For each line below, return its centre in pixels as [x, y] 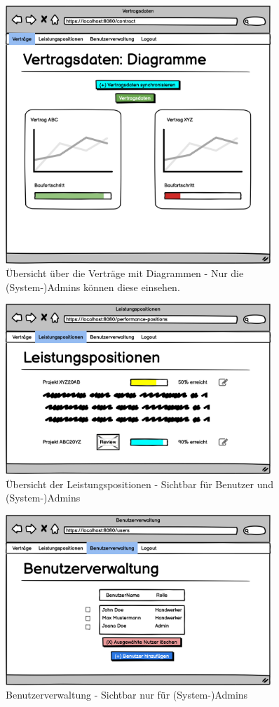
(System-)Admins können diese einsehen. [93, 287]
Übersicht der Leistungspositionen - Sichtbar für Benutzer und [140, 484]
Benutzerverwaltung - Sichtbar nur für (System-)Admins [127, 695]
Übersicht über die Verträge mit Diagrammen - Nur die [125, 273]
